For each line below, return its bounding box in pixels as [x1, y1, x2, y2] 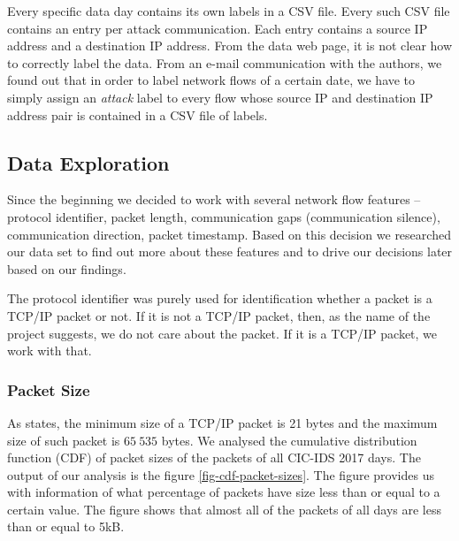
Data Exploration [7, 149, 170, 176]
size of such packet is [7, 431, 120, 449]
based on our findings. [7, 259, 126, 278]
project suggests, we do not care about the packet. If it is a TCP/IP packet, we [7, 324, 438, 342]
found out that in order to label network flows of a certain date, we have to [7, 71, 416, 89]
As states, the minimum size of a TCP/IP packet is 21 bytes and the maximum [7, 413, 438, 431]
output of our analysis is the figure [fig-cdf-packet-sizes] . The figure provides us [7, 465, 434, 484]
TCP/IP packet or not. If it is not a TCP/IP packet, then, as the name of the [7, 306, 431, 324]
